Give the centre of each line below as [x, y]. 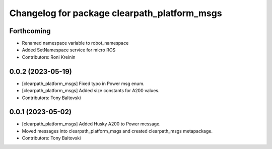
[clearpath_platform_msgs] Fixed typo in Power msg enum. [83, 84]
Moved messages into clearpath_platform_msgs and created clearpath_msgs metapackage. [117, 131]
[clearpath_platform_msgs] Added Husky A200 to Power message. [91, 124]
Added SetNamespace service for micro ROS [69, 50]
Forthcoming [30, 31]
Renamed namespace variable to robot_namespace [75, 43]
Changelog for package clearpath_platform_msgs [116, 13]
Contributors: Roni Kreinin [49, 57]
